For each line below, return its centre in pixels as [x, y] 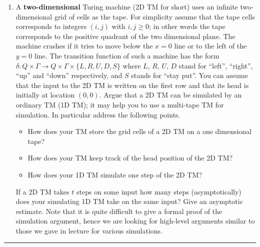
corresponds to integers [51, 26]
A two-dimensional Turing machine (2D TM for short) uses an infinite [127, 6]
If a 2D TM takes [42, 191]
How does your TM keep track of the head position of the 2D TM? [130, 158]
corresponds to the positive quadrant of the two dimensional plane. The [125, 36]
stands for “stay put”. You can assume [189, 75]
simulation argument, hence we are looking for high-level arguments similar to [135, 221]
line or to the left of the [210, 46]
